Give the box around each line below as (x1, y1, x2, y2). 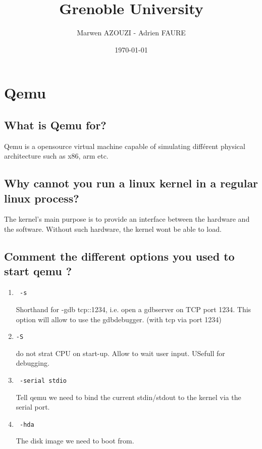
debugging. (16, 358, 49, 368)
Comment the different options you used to (4, 248, 235, 264)
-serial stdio (19, 377, 67, 384)
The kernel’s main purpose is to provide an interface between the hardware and (4, 214, 250, 224)
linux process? (4, 190, 79, 206)
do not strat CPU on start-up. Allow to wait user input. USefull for (16, 347, 225, 358)
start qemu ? (4, 263, 72, 279)
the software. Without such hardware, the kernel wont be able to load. (4, 224, 222, 234)
